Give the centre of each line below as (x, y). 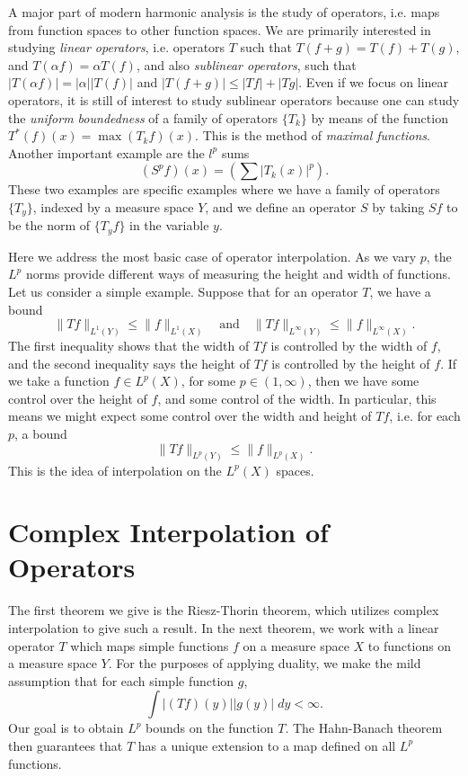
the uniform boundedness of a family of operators (143, 117)
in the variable (169, 225)
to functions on (410, 645)
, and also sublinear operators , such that (246, 64)
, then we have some (363, 381)
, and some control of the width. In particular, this (297, 398)
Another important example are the (106, 152)
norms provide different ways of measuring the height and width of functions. (238, 274)
